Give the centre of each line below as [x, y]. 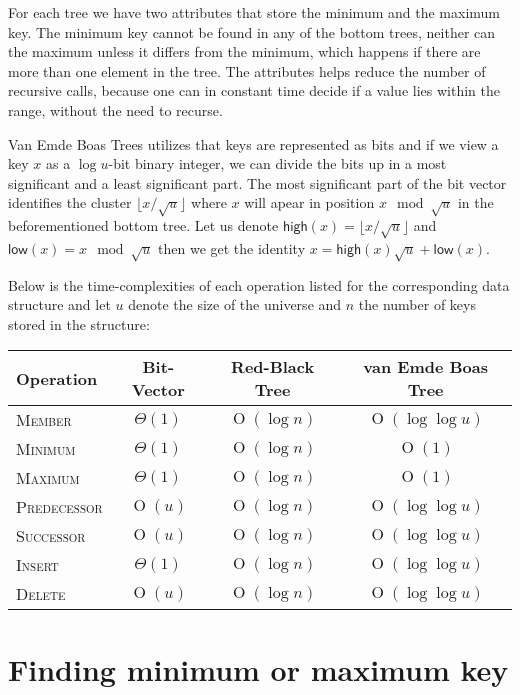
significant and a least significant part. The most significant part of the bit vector [257, 182]
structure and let [59, 304]
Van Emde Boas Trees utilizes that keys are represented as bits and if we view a [253, 143]
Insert [37, 565]
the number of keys [417, 304]
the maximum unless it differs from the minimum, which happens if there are [244, 51]
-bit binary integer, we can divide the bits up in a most [277, 163]
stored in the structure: [79, 323]
